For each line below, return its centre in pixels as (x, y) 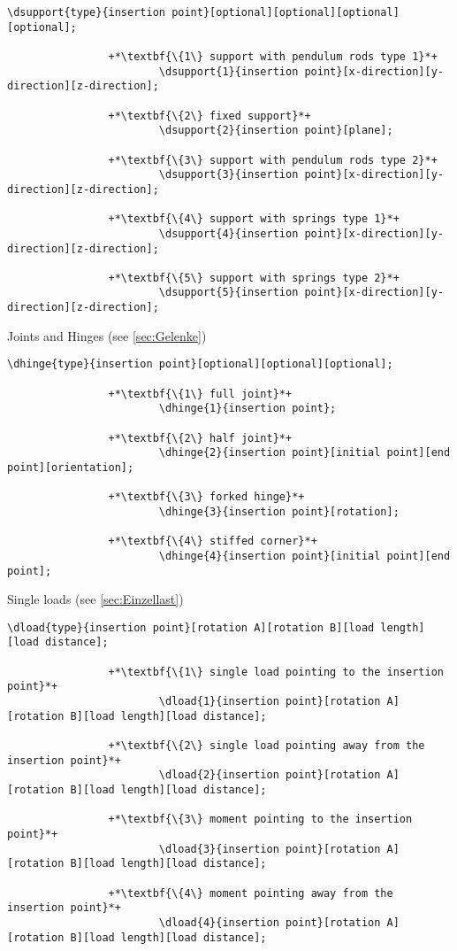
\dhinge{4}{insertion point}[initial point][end (305, 556)
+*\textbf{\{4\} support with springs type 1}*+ (254, 219)
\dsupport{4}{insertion (228, 233)
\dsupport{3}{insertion (228, 175)
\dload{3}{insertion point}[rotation (270, 849)
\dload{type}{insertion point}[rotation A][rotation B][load (191, 627)
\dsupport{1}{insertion (228, 71)
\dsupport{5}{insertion (228, 293)
